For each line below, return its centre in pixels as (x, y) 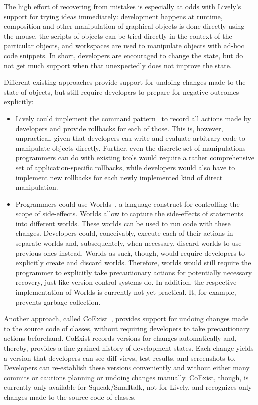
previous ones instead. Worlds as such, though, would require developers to (130, 252)
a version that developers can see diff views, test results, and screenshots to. (120, 357)
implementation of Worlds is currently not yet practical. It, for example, (126, 292)
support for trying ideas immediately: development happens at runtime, (113, 16)
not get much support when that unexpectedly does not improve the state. (118, 65)
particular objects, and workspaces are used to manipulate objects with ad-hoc (124, 46)
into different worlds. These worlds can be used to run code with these (123, 223)
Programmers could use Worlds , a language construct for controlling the (128, 203)
